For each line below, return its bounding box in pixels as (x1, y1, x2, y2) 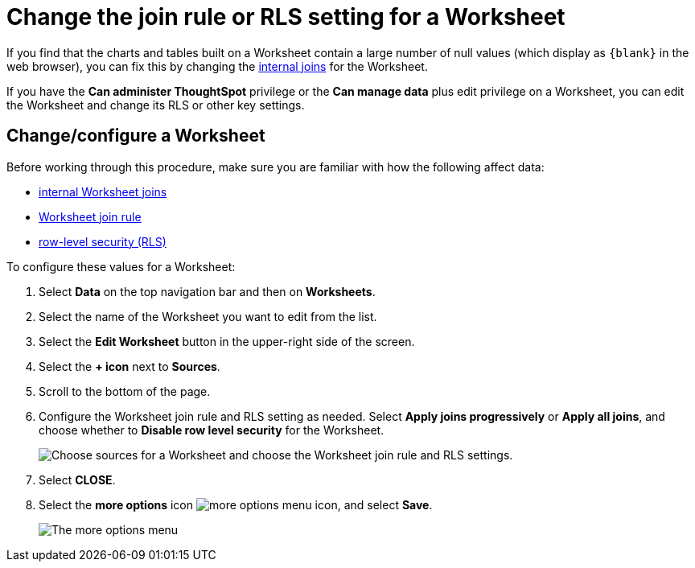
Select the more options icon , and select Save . (39, 497, 433, 512)
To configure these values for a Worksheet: (6, 259, 236, 274)
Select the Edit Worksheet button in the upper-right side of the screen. (39, 334, 415, 348)
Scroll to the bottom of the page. (39, 384, 211, 398)
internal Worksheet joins (39, 184, 167, 199)
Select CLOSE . (39, 472, 116, 487)
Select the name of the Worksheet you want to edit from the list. (39, 309, 377, 323)
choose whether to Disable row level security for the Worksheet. (39, 422, 385, 437)
